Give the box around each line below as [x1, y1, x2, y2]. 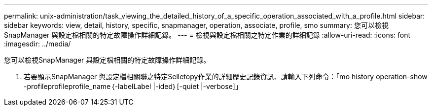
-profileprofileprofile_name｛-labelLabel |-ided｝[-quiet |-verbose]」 [24, 82, 242, 90]
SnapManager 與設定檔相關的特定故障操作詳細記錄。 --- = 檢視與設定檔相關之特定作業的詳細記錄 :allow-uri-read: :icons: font [4, 31, 411, 39]
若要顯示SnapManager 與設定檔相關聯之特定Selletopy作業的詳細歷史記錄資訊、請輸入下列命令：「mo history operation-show [24, 72, 428, 81]
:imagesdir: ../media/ [4, 40, 71, 48]
